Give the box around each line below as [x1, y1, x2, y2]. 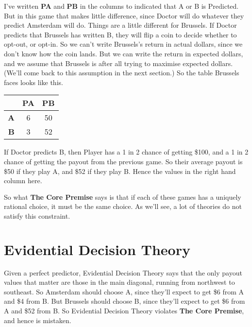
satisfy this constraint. [4, 210, 70, 221]
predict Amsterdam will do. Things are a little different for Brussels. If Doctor [4, 20, 237, 30]
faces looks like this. [4, 77, 63, 87]
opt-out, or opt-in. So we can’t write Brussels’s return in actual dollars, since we [4, 39, 243, 49]
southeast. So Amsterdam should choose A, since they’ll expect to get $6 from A [4, 286, 244, 296]
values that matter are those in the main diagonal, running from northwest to [4, 277, 235, 287]
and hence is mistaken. [4, 315, 71, 325]
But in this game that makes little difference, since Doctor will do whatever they [4, 10, 244, 20]
